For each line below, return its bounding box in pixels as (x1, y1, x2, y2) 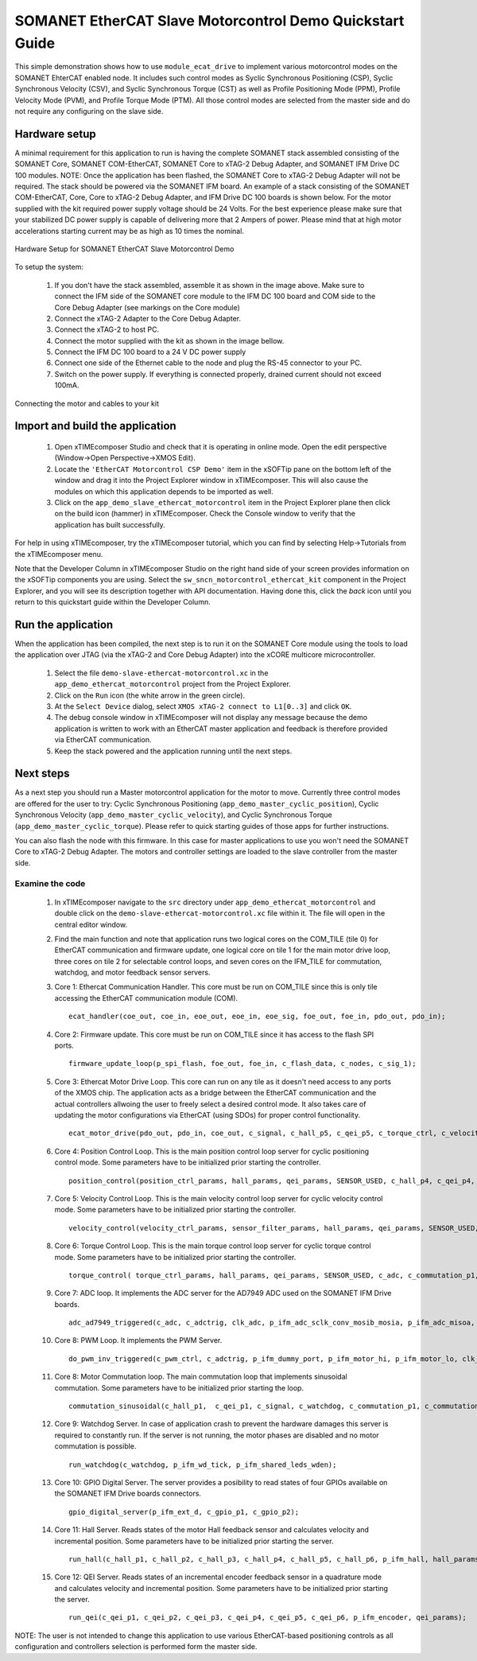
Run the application (14, 617, 114, 632)
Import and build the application (14, 419, 176, 433)
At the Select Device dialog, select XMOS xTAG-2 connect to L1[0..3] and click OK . (54, 701, 352, 711)
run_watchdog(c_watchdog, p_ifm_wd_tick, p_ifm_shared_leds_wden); (68, 1460, 337, 1469)
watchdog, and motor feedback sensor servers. (54, 967, 211, 978)
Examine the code (14, 877, 86, 889)
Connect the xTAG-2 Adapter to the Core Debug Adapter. (54, 313, 242, 323)
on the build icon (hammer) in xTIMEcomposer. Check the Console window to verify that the (54, 509, 355, 519)
